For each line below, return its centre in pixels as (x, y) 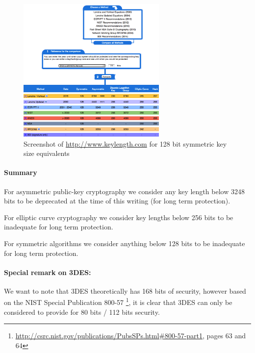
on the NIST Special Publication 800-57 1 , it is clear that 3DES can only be (118, 302)
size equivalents (47, 153)
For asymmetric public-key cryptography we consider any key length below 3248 (124, 191)
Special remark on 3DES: (48, 272)
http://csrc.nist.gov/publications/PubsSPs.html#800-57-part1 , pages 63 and (131, 336)
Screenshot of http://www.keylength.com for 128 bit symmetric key (125, 143)
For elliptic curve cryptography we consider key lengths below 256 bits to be (119, 217)
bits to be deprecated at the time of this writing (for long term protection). (117, 201)
